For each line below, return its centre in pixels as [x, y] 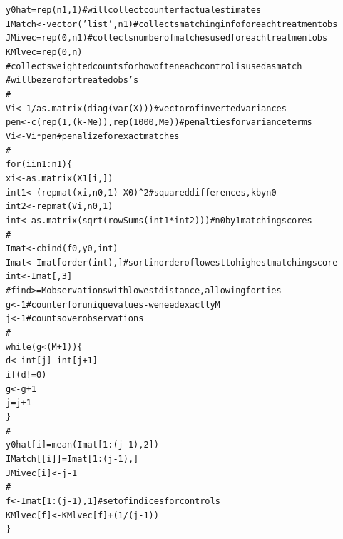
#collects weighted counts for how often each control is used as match [154, 66]
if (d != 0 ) [26, 375]
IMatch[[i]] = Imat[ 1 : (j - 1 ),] [72, 459]
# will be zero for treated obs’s [72, 80]
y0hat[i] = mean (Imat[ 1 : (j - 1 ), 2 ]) [82, 445]
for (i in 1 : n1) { [39, 165]
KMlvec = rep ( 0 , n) [44, 52]
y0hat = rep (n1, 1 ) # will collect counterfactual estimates [134, 10]
